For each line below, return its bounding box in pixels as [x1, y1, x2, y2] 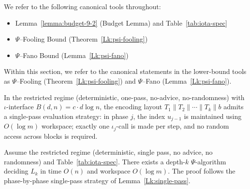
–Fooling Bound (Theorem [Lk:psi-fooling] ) [19, 34, 148, 44]
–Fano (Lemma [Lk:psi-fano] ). [142, 75, 232, 86]
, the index [133, 111, 165, 121]
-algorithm [195, 156, 226, 166]
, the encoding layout [100, 102, 162, 112]
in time [40, 166, 61, 176]
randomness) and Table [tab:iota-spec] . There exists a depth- [4, 156, 185, 166]
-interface [6, 102, 34, 112]
